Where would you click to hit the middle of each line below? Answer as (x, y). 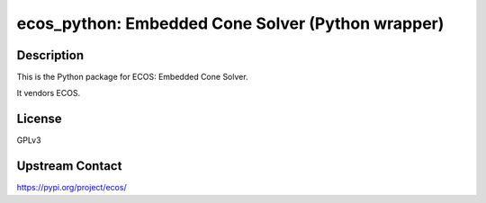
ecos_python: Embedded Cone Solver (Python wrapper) (230, 23)
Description (50, 55)
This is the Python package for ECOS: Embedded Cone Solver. (132, 77)
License (39, 119)
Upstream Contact (69, 166)
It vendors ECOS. (49, 93)
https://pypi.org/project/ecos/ (72, 188)
